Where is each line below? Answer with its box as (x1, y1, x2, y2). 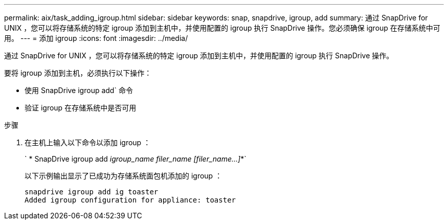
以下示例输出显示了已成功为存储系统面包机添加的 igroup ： (25, 171, 222, 180)
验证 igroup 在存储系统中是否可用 (25, 103, 137, 112)
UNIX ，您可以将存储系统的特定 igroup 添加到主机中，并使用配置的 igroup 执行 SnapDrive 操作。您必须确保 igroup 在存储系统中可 (4, 24, 440, 32)
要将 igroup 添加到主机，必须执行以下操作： (4, 69, 152, 77)
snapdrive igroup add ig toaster (25, 188, 159, 196)
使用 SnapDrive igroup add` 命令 (25, 86, 133, 95)
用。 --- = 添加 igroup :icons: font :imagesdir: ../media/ (4, 34, 188, 42)
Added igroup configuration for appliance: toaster (25, 196, 236, 204)
